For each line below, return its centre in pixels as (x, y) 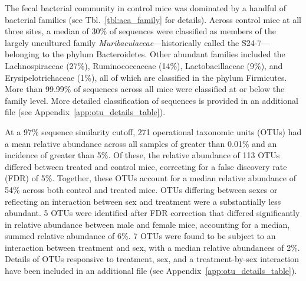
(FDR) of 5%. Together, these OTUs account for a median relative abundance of (150, 178)
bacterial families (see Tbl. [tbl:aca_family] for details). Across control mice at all (153, 19)
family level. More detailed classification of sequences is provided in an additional (152, 100)
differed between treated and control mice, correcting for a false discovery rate (146, 166)
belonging (22, 54)
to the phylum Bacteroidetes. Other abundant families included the (164, 54)
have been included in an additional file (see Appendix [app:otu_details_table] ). (151, 271)
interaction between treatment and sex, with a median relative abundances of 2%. (152, 247)
